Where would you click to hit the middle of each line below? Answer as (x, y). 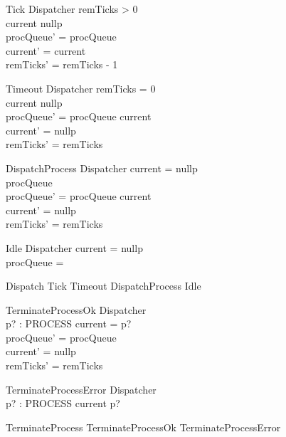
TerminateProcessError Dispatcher (81, 389)
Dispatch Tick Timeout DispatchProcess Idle (104, 286)
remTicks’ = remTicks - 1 (62, 64)
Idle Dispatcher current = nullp (74, 247)
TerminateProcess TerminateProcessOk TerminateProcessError (143, 427)
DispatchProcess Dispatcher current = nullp (102, 168)
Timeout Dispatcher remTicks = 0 (81, 88)
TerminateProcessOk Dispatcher (76, 309)
